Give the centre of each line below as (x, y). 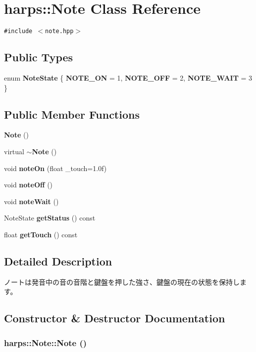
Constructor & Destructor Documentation (115, 318)
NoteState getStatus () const (50, 218)
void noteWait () (31, 201)
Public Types (39, 57)
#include (18, 31)
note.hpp (59, 31)
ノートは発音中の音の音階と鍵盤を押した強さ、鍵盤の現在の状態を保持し (122, 282)
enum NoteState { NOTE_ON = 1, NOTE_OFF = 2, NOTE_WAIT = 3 (128, 77)
